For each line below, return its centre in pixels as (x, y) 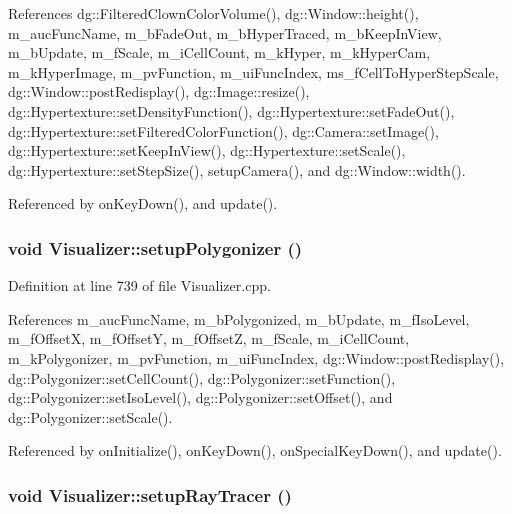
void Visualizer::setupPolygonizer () (155, 247)
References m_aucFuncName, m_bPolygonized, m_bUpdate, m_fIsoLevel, (239, 318)
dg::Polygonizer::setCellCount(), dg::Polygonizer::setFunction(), (202, 377)
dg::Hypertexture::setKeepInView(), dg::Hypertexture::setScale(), (207, 150)
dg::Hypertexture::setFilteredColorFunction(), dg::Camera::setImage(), (223, 130)
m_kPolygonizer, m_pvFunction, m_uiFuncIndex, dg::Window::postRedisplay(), (256, 357)
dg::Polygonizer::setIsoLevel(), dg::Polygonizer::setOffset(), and (200, 397)
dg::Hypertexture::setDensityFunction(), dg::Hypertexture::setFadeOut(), (231, 110)
